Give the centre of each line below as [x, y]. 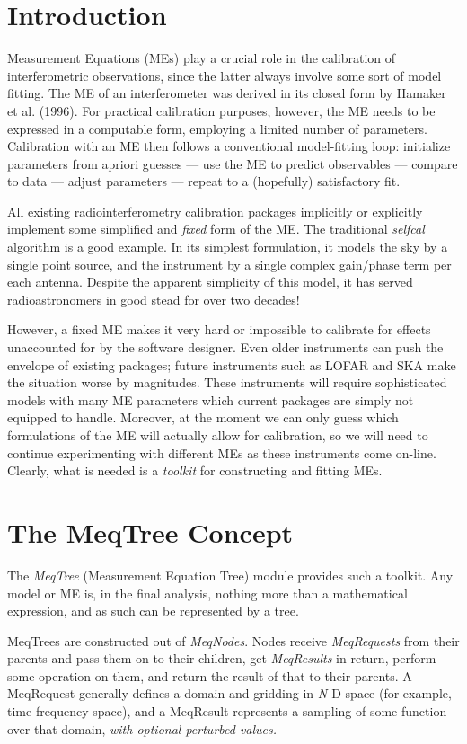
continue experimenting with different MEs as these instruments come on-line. [222, 452]
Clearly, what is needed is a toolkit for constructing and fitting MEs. [195, 470]
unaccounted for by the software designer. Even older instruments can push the [225, 347]
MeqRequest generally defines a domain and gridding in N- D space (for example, [229, 693]
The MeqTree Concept [150, 531]
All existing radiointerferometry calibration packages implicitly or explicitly [215, 211]
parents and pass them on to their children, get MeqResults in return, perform [222, 658]
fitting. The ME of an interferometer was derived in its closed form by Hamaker [227, 93]
